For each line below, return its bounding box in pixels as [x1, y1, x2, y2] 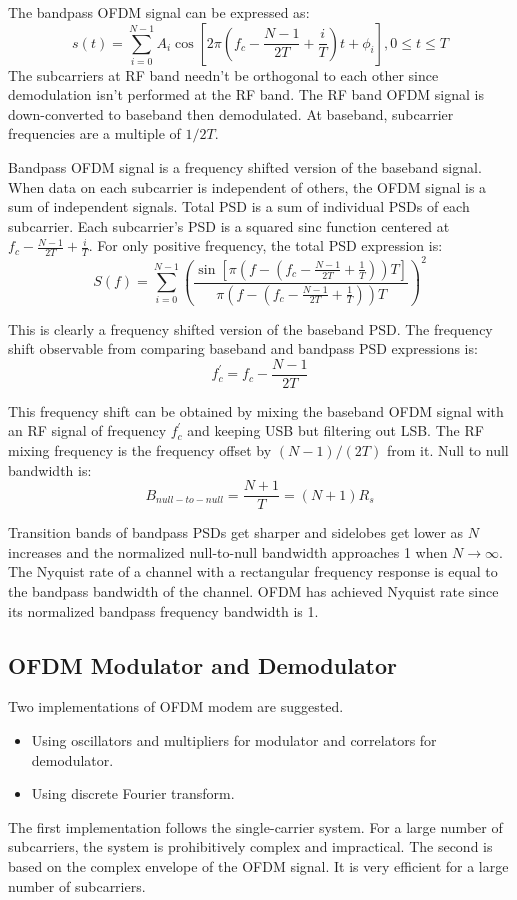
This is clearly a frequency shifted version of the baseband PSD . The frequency [8, 318, 493, 339]
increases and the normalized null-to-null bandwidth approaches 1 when [8, 541, 448, 562]
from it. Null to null [386, 440, 509, 461]
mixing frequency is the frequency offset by [8, 440, 272, 461]
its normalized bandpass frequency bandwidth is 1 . [8, 600, 319, 621]
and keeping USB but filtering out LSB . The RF [187, 420, 484, 441]
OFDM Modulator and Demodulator [8, 649, 398, 680]
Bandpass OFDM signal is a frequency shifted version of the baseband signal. [8, 156, 482, 177]
